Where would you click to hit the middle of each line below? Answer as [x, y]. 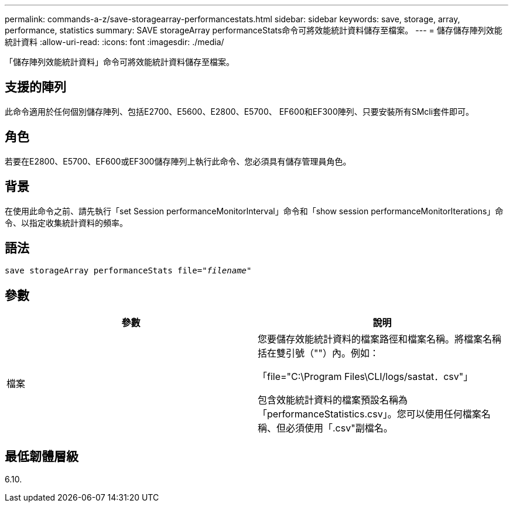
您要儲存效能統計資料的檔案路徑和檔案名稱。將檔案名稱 [380, 339]
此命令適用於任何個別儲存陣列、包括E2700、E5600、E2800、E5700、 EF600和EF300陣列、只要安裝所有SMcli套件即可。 [240, 111]
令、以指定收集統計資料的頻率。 [66, 222]
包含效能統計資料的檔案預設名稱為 [333, 400]
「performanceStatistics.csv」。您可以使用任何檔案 [370, 414]
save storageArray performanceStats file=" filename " [128, 271]
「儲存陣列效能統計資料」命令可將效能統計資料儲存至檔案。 [119, 62]
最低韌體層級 [42, 456]
